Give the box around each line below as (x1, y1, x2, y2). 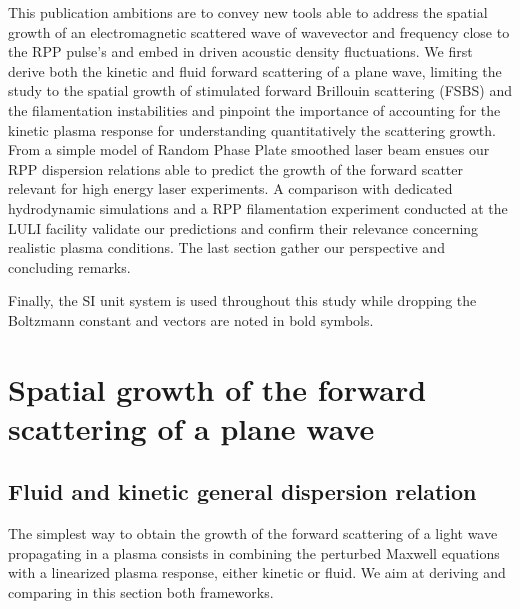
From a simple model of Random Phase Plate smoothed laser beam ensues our (8, 139, 490, 160)
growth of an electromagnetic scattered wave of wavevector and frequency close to (8, 21, 510, 42)
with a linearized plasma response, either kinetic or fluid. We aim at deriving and (8, 562, 506, 583)
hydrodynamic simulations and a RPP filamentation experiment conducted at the (8, 197, 508, 218)
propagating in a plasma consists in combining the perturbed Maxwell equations (8, 542, 500, 563)
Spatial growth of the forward (8, 368, 427, 409)
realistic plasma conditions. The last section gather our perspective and (8, 237, 445, 258)
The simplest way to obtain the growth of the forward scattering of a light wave (8, 523, 498, 544)
